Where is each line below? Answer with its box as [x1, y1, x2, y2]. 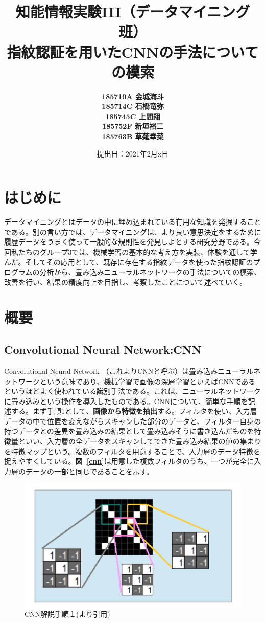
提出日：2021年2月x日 [97, 148, 169, 159]
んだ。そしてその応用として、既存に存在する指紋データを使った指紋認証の [4, 256, 253, 267]
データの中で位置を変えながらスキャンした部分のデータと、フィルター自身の [4, 415, 261, 426]
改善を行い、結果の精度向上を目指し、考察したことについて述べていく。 [4, 276, 247, 287]
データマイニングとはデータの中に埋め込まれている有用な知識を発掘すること [4, 216, 261, 227]
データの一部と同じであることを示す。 [25, 465, 154, 476]
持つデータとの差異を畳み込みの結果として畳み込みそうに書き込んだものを [4, 426, 254, 436]
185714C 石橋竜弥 [102, 101, 164, 112]
